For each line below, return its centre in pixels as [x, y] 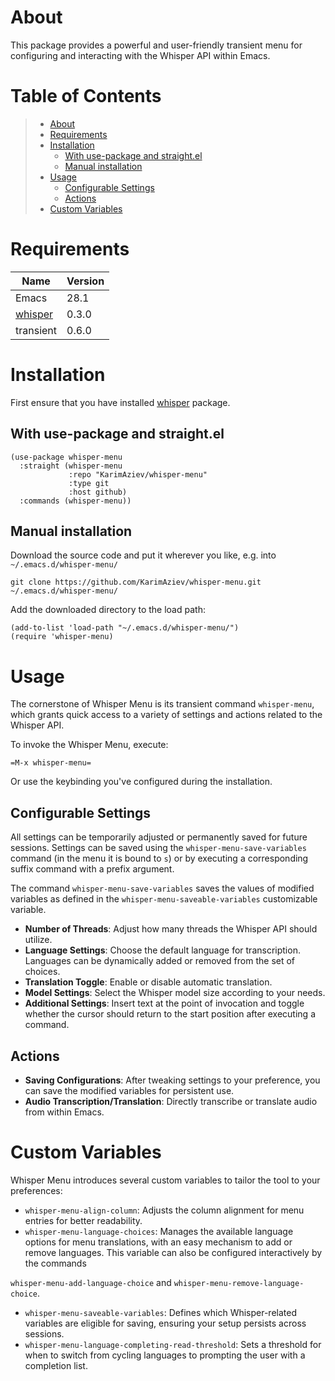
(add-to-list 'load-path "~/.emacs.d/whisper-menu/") [125, 628]
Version [85, 281]
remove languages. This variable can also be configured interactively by [173, 1252]
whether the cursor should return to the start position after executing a [170, 1014]
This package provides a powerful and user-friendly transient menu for [156, 45]
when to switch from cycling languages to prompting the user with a [165, 1355]
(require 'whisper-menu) [62, 637]
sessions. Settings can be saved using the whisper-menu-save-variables [158, 848]
